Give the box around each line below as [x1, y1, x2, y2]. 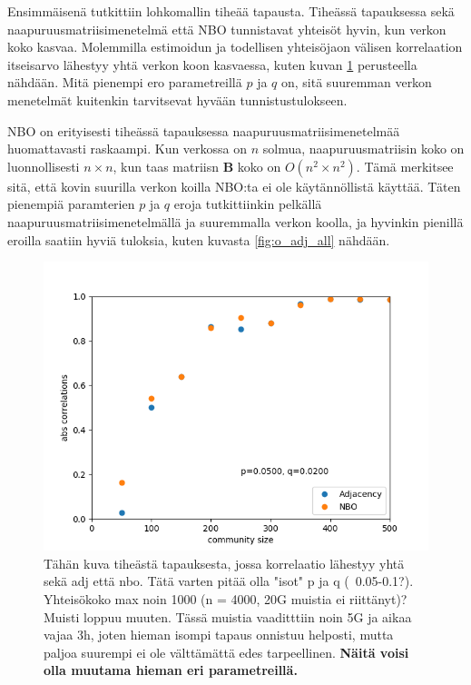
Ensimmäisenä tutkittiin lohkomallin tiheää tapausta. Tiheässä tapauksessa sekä [7, 2, 455, 20]
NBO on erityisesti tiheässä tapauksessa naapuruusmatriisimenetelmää [7, 121, 400, 140]
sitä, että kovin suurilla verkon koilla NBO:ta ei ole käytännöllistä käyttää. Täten [7, 176, 461, 195]
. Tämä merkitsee [356, 156, 454, 175]
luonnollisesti [7, 156, 80, 175]
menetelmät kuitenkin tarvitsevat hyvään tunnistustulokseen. [7, 90, 348, 109]
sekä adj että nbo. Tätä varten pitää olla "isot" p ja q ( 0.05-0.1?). [44, 571, 414, 591]
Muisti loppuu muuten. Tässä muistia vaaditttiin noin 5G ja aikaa [44, 607, 412, 626]
